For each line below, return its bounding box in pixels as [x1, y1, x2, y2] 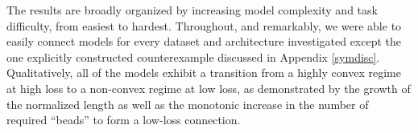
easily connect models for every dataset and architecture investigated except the [6, 33, 402, 50]
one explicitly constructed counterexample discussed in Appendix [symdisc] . [6, 48, 380, 65]
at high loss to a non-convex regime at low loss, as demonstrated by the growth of [6, 79, 411, 96]
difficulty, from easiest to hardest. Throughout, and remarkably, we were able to [6, 17, 402, 34]
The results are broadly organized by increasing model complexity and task [6, 2, 378, 18]
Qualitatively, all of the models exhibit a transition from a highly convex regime [6, 64, 401, 81]
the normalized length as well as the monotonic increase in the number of [6, 95, 369, 112]
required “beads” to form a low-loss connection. [6, 111, 241, 128]
